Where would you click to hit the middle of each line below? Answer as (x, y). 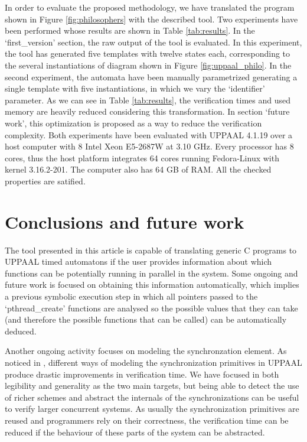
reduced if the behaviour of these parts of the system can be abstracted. (135, 432)
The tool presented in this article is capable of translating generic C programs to (151, 250)
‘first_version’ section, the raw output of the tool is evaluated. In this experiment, (153, 42)
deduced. (21, 331)
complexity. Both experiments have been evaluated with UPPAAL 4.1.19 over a (149, 134)
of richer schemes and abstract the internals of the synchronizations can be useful (152, 397)
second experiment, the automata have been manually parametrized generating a (151, 77)
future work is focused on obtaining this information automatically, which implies (152, 285)
